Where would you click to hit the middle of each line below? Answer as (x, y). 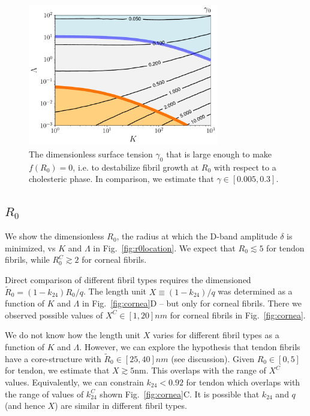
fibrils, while (27, 259)
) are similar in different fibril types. (121, 406)
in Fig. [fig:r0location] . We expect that (164, 248)
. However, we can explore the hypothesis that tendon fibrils (190, 347)
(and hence (25, 406)
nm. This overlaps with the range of (200, 370)
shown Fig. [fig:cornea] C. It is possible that (180, 394)
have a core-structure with (53, 358)
